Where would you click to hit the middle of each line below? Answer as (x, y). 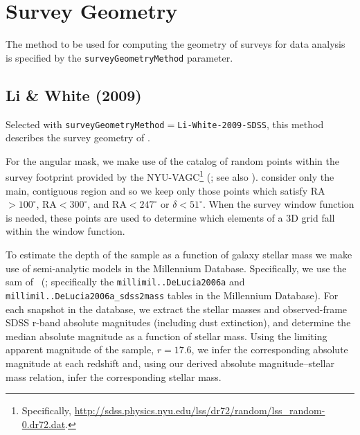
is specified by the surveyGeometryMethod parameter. (119, 57)
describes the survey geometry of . (78, 137)
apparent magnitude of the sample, (80, 349)
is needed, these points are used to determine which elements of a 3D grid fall (170, 217)
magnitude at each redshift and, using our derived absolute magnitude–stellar (170, 363)
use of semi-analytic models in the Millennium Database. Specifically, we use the (176, 268)
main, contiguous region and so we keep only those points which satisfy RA (165, 190)
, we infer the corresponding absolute (270, 349)
